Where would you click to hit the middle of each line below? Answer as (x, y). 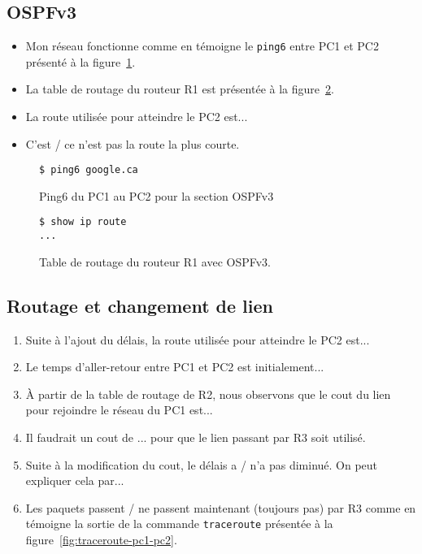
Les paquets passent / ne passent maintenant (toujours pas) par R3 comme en (221, 507)
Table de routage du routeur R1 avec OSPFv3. (155, 261)
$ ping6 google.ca (89, 170)
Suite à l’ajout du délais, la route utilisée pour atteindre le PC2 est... (198, 339)
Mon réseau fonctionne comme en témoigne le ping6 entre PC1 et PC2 (202, 46)
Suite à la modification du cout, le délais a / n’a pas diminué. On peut (202, 464)
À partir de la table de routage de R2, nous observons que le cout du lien (208, 394)
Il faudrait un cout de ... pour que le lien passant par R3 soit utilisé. (196, 437)
